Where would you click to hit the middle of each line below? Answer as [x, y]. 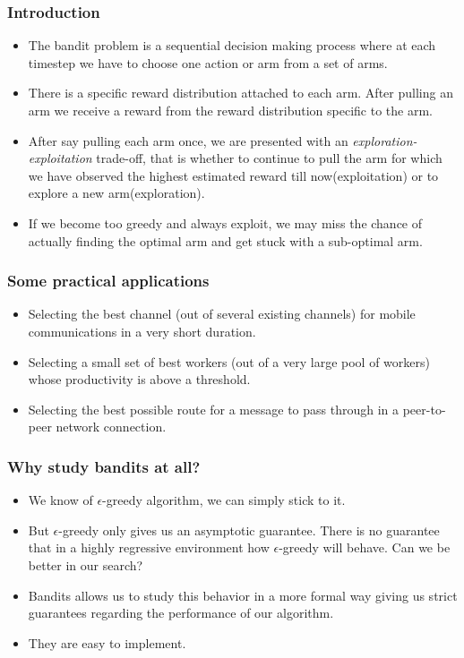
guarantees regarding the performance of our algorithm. [181, 613]
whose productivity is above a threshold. [139, 379]
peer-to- [424, 409]
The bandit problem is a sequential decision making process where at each [232, 45]
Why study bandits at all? [104, 466]
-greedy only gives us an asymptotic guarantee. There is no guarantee [249, 530]
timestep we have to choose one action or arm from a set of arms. [208, 62]
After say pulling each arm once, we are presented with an [188, 140]
